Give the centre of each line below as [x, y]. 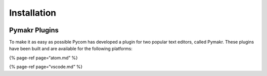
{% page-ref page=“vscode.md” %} [46, 67]
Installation [33, 13]
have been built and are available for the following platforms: [71, 49]
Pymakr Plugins [34, 30]
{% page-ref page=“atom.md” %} [44, 58]
